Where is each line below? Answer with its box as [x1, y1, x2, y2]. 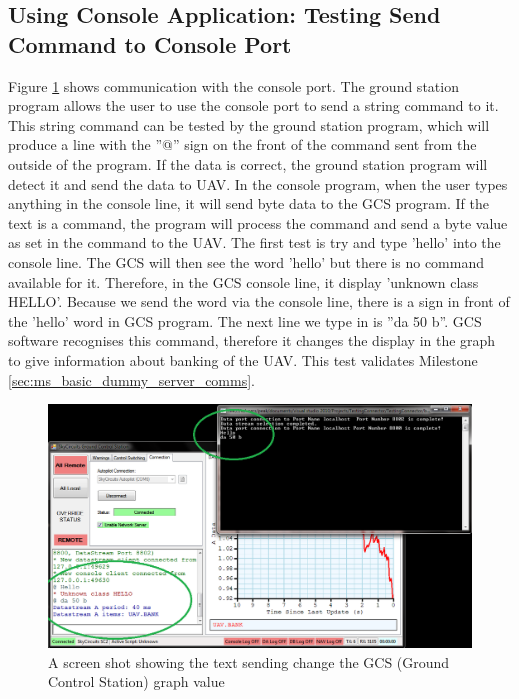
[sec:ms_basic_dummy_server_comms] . [8, 369, 255, 390]
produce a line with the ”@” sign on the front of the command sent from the [8, 134, 477, 155]
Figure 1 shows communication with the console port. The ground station [8, 75, 459, 96]
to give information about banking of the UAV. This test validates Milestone [8, 349, 478, 370]
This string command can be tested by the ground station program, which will [8, 114, 490, 135]
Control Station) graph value [48, 671, 225, 692]
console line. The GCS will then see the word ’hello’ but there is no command [8, 251, 484, 272]
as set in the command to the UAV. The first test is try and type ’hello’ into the [8, 232, 501, 253]
